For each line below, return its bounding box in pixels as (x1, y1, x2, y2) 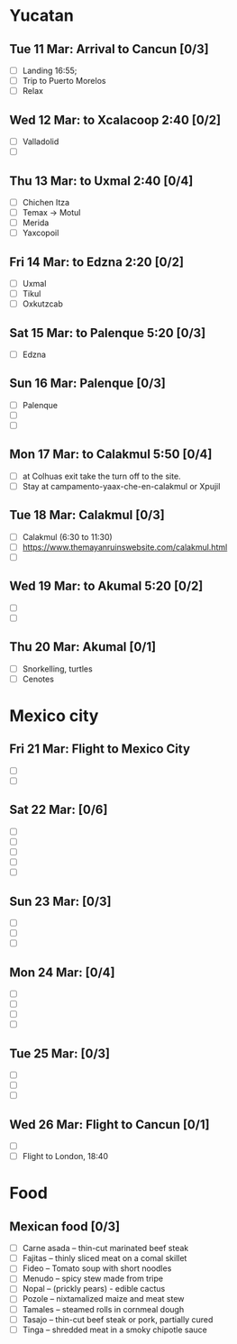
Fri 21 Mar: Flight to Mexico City (9, 741, 191, 757)
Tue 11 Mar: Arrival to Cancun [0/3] (9, 41, 209, 57)
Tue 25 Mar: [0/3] (9, 1046, 111, 1061)
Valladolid (22, 136, 59, 147)
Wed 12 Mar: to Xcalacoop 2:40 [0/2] (9, 112, 222, 127)
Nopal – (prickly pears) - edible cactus (22, 1284, 166, 1294)
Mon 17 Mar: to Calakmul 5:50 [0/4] (9, 447, 213, 462)
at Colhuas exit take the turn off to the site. (22, 471, 182, 481)
